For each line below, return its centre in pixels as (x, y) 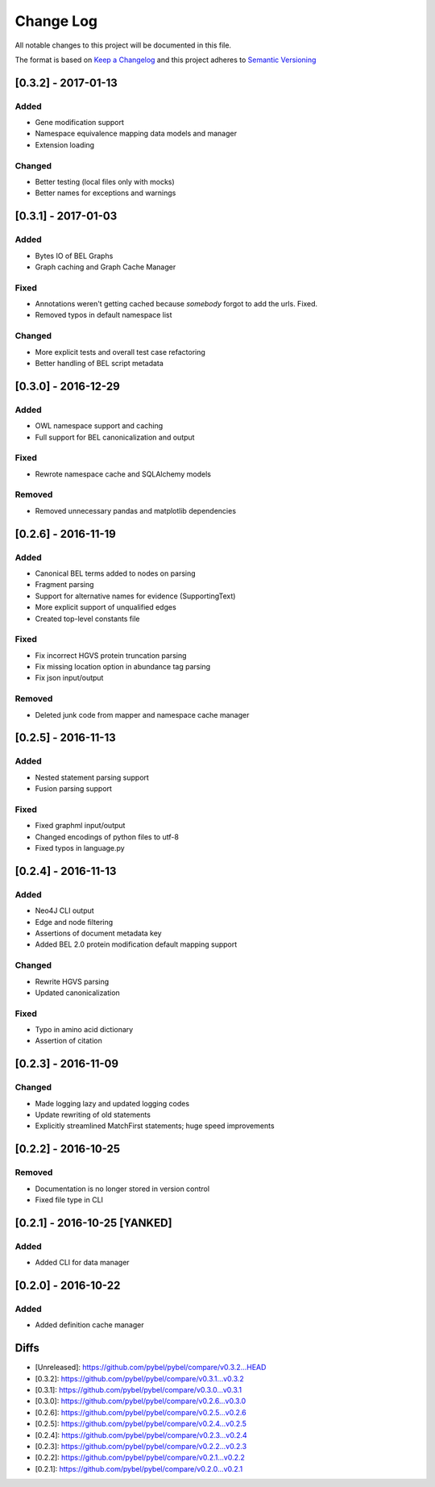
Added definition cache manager (89, 1325)
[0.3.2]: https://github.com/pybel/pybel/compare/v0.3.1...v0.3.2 (140, 1378)
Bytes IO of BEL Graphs (74, 256)
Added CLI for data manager (82, 1263)
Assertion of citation (68, 1041)
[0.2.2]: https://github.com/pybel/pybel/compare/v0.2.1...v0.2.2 (140, 1458)
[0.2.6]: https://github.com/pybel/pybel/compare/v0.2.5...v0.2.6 (141, 1412)
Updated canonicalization (77, 993)
